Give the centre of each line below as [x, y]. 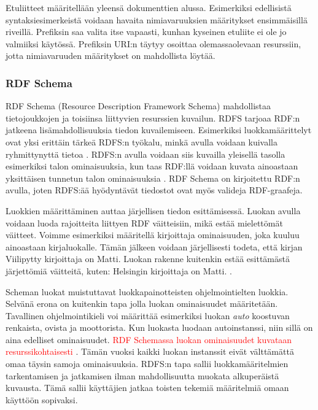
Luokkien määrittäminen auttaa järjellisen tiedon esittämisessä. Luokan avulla [153, 210]
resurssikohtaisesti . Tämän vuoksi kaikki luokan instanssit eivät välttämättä [150, 351]
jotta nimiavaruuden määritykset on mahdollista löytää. [111, 56]
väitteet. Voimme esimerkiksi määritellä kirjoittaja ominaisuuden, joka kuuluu [153, 235]
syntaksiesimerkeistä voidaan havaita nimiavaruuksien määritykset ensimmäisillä [157, 19]
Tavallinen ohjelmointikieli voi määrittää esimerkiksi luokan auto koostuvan [148, 315]
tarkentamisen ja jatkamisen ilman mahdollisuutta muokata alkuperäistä [142, 375]
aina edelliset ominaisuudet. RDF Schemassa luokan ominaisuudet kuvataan [149, 339]
